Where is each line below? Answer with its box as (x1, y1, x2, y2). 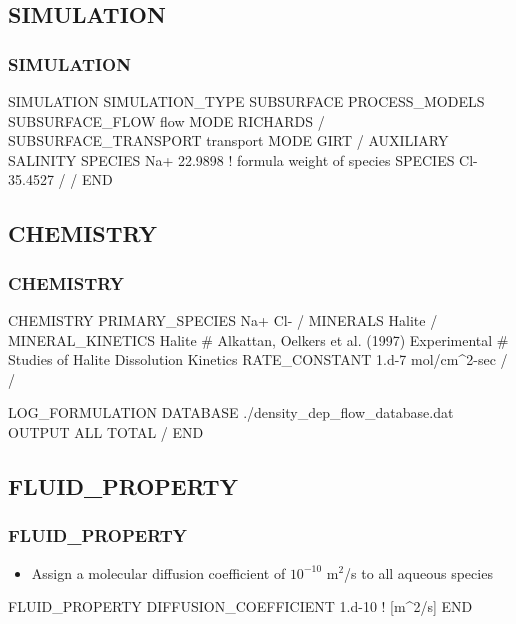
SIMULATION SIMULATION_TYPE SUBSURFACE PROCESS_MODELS (8, 91, 485, 111)
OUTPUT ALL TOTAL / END (8, 421, 204, 442)
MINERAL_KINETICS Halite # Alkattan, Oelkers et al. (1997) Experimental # (8, 329, 509, 350)
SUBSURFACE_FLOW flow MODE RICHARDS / (8, 110, 325, 131)
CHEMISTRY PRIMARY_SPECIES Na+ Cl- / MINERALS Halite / (8, 309, 438, 330)
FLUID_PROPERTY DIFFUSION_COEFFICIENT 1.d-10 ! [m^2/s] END (8, 596, 473, 617)
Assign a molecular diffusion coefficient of (31, 562, 286, 583)
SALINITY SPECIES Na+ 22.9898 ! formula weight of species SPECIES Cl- (8, 149, 478, 170)
